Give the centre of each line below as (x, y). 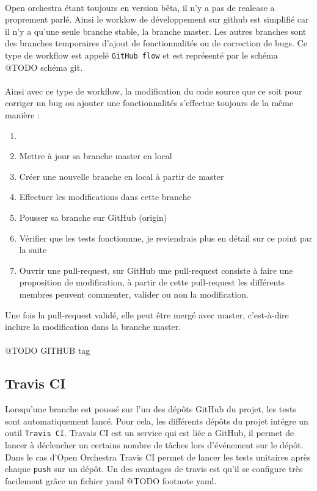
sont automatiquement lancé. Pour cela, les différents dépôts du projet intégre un (157, 421)
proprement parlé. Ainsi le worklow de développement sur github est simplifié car (157, 19)
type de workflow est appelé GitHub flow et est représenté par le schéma (141, 55)
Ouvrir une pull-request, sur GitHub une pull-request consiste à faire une (156, 270)
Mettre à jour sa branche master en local (96, 156)
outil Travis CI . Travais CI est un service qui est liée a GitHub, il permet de (150, 433)
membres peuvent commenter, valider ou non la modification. (134, 294)
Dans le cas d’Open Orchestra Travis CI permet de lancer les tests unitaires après (158, 457)
